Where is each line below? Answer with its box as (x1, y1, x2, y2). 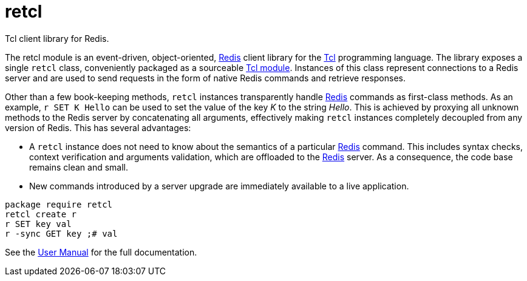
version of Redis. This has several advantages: (5, 122, 191, 133)
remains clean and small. (29, 161, 129, 172)
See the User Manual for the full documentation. (5, 246, 197, 257)
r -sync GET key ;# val (5, 228, 118, 239)
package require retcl (5, 199, 113, 209)
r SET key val (5, 218, 72, 229)
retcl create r (5, 209, 77, 219)
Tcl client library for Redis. (5, 33, 109, 44)
